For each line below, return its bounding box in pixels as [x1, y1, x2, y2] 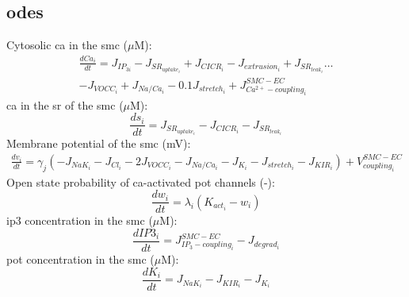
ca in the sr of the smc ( [6, 96, 124, 113]
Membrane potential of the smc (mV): [6, 135, 191, 152]
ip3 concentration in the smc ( [6, 212, 153, 229]
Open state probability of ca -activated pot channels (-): [6, 173, 275, 190]
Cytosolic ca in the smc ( [6, 37, 128, 53]
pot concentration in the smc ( [6, 251, 155, 268]
